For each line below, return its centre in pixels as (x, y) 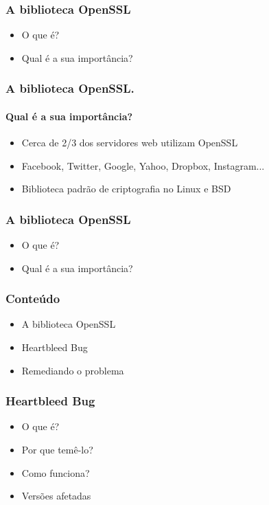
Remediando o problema (73, 370)
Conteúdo (33, 299)
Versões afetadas (56, 496)
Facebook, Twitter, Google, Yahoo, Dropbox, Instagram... (143, 165)
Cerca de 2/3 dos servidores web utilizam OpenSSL (130, 143)
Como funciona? (56, 472)
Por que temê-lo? (57, 450)
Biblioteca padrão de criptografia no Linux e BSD (126, 189)
